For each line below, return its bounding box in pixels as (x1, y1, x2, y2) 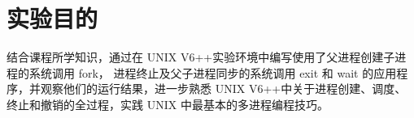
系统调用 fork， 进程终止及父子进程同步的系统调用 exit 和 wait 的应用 (28, 64, 397, 81)
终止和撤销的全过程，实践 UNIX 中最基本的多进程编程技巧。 (7, 95, 329, 112)
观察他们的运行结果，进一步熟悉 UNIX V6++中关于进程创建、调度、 (40, 80, 407, 97)
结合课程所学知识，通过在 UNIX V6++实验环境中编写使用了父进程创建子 (7, 48, 395, 65)
